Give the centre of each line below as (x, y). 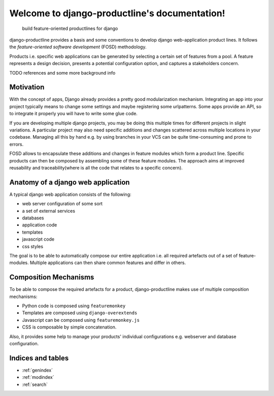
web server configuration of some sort (62, 204)
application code (40, 225)
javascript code (38, 239)
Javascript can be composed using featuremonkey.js (81, 320)
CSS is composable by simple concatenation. (69, 327)
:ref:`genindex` (38, 370)
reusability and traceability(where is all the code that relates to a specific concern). (96, 168)
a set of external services (49, 211)
